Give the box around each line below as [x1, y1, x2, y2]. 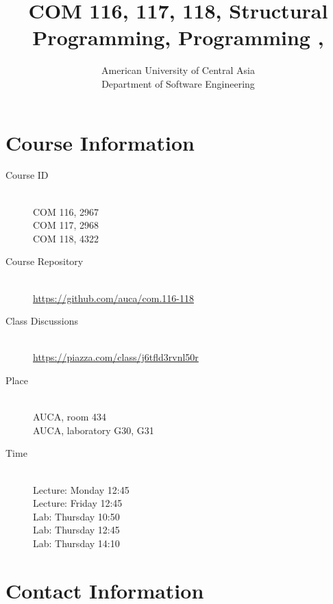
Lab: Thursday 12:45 [33, 523, 120, 537]
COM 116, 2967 [33, 204, 99, 218]
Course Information [5, 128, 195, 156]
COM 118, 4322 [33, 231, 99, 245]
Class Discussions [5, 314, 79, 328]
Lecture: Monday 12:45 [33, 482, 129, 496]
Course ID [5, 168, 49, 182]
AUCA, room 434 [33, 410, 106, 424]
